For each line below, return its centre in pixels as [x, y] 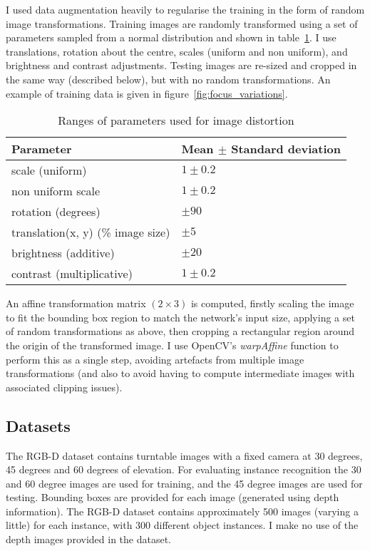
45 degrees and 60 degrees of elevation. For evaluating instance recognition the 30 [184, 469]
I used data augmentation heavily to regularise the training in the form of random [185, 9]
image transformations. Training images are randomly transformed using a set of [182, 23]
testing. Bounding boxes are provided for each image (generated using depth [173, 497]
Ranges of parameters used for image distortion [176, 120]
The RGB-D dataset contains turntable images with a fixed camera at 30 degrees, [184, 455]
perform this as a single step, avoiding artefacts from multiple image [155, 359]
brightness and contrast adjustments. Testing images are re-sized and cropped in [181, 65]
